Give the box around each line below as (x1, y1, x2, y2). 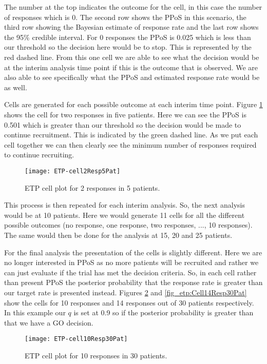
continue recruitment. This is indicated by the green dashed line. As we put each (4, 129, 258, 140)
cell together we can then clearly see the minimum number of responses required (4, 139, 257, 150)
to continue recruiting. (4, 149, 74, 160)
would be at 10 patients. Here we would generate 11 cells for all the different (4, 209, 245, 220)
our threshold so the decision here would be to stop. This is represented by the (4, 42, 252, 52)
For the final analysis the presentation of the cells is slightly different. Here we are (4, 247, 262, 257)
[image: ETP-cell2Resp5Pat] (25, 167, 121, 175)
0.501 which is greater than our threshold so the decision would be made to (4, 119, 241, 130)
